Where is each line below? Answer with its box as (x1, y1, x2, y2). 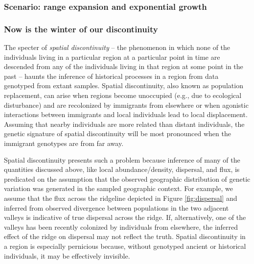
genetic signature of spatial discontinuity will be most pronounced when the (4, 128, 231, 139)
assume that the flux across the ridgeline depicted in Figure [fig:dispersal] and (4, 192, 237, 203)
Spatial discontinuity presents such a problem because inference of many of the (4, 154, 240, 165)
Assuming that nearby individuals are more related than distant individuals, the (4, 119, 245, 129)
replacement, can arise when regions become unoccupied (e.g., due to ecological (4, 90, 242, 100)
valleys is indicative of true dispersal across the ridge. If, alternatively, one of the (4, 212, 246, 222)
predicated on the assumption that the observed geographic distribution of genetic (4, 173, 251, 184)
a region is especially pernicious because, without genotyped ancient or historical (4, 240, 246, 251)
